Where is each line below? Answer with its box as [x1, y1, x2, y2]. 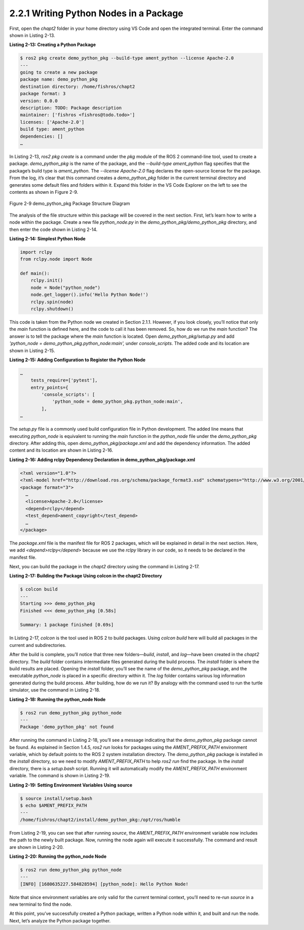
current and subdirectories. [9, 642, 67, 648]
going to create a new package [20, 70, 98, 76]
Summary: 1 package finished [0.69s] [20, 622, 114, 628]
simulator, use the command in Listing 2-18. [9, 687, 101, 693]
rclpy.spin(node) [30, 299, 74, 304]
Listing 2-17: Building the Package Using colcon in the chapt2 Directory [9, 573, 162, 579]
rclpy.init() [30, 278, 63, 284]
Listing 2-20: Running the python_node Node [9, 853, 106, 859]
